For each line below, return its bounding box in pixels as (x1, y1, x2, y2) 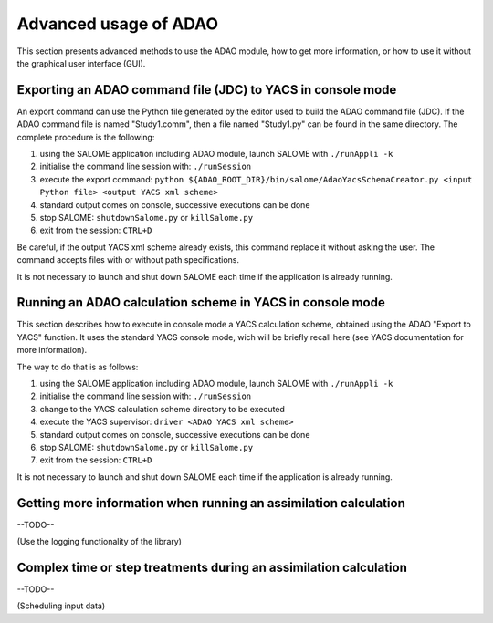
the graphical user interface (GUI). (16, 57, 146, 68)
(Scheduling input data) (16, 600, 106, 611)
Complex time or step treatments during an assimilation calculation (16, 559, 408, 575)
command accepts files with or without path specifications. (16, 254, 240, 265)
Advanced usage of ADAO (16, 14, 219, 34)
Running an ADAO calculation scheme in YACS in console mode (16, 295, 385, 310)
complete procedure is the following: (16, 131, 155, 142)
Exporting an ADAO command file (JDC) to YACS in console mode (16, 82, 397, 98)
